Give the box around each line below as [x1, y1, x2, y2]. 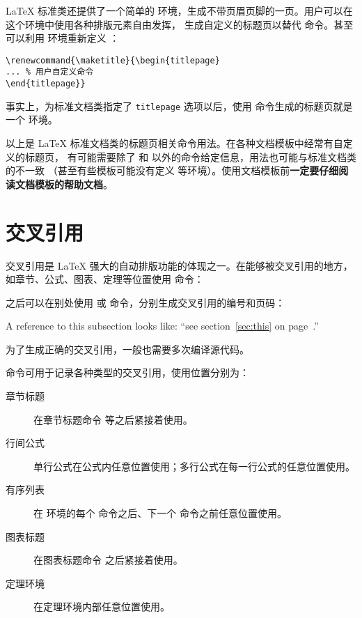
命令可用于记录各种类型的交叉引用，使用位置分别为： [6, 365, 249, 380]
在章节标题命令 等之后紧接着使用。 [33, 412, 193, 426]
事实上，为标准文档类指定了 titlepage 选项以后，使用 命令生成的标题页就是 [6, 98, 353, 113]
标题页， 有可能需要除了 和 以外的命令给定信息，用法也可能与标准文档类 [24, 149, 356, 164]
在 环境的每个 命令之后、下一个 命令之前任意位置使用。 [33, 506, 287, 520]
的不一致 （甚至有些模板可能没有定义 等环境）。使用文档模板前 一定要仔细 [6, 163, 339, 178]
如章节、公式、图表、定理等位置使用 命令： [6, 272, 204, 286]
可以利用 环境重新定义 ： [6, 31, 120, 45]
